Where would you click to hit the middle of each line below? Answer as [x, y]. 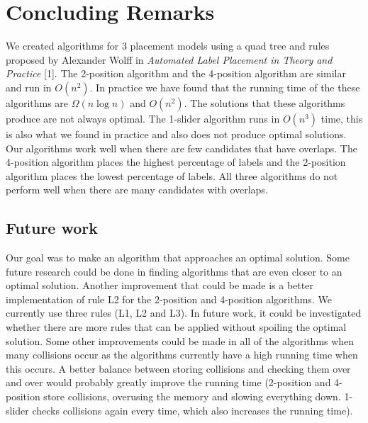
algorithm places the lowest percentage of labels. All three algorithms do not [172, 175]
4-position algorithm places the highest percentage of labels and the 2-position [176, 162]
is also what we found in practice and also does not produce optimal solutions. [176, 134]
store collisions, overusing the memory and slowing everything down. [192, 396]
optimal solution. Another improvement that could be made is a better [160, 285]
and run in [29, 87]
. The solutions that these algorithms [264, 102]
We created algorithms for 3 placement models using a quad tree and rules [168, 46]
